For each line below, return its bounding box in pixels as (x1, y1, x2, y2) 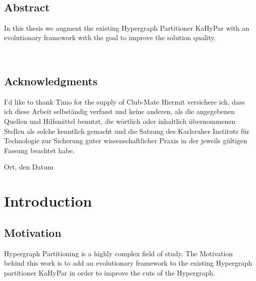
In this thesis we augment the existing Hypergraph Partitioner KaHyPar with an (4, 22, 250, 33)
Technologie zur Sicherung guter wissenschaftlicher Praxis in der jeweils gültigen (4, 135, 248, 146)
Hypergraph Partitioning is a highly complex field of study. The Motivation (4, 248, 233, 258)
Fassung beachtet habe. (4, 145, 75, 155)
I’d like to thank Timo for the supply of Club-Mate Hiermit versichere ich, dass (4, 96, 245, 107)
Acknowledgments (4, 73, 98, 88)
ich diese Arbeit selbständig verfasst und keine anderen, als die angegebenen (4, 106, 235, 116)
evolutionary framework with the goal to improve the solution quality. (4, 32, 216, 43)
